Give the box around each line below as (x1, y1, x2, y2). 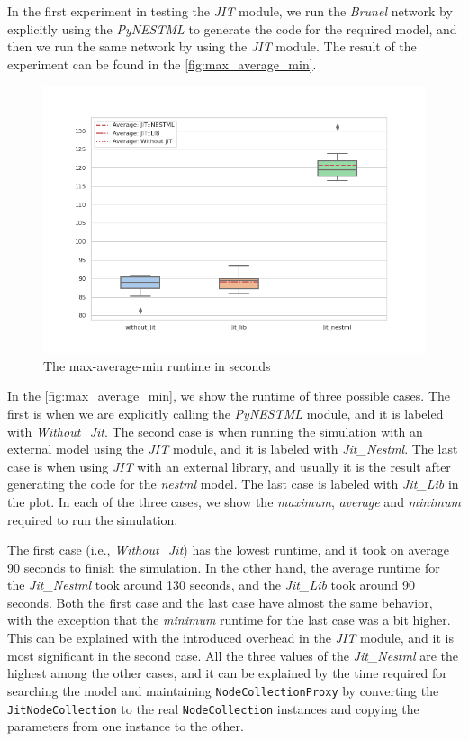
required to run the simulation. (7, 510, 178, 529)
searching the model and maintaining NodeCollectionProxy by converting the (7, 681, 439, 700)
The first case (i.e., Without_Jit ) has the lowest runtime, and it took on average (7, 540, 450, 559)
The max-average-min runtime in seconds (43, 356, 271, 375)
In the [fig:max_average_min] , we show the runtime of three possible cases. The (7, 386, 451, 405)
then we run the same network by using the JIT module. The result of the (7, 37, 417, 56)
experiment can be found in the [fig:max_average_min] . (7, 54, 317, 73)
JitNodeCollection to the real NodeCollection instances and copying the (7, 699, 419, 718)
